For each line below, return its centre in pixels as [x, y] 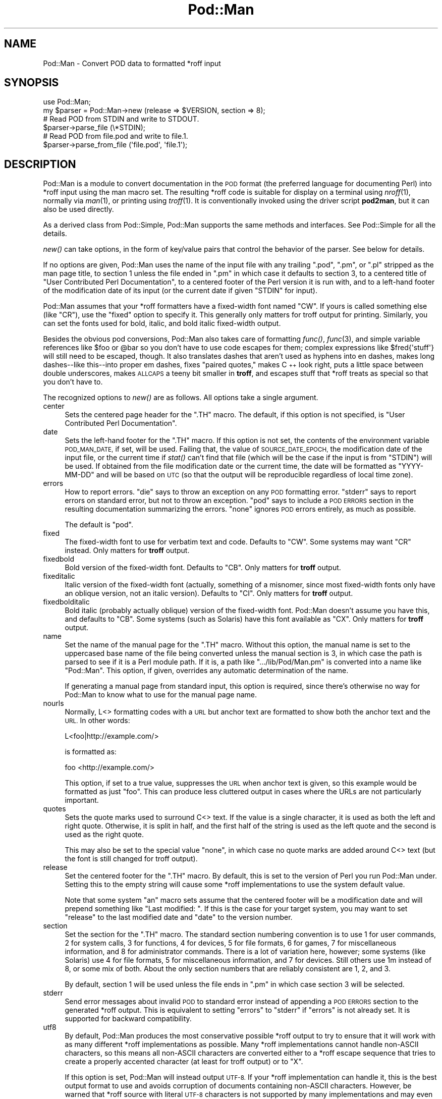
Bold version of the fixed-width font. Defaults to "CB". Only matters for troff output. [203, 568]
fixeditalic [59, 576]
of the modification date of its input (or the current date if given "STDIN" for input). [180, 291]
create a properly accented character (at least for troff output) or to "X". [184, 1062]
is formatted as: [91, 752]
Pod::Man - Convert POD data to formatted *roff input [132, 63]
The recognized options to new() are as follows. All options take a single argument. [181, 398]
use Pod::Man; [67, 102]
